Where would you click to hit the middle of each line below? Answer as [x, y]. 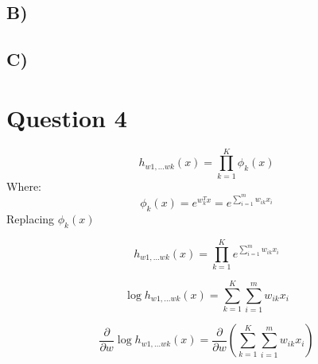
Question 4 [67, 117]
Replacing [31, 219]
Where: [24, 186]
